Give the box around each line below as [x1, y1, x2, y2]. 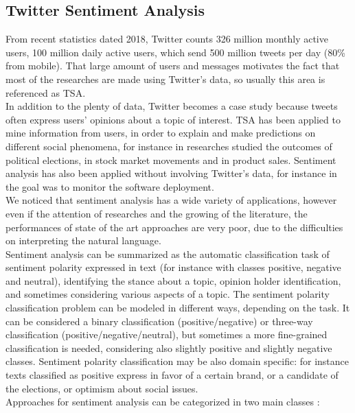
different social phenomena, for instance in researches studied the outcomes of [5, 139, 332, 153]
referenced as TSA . [5, 85, 86, 99]
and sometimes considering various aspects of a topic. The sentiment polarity [5, 287, 330, 301]
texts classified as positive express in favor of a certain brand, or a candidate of [5, 368, 339, 382]
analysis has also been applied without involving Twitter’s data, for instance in [5, 166, 337, 180]
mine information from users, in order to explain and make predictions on [5, 126, 316, 140]
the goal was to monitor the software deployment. [5, 179, 214, 193]
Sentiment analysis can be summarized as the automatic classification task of [5, 246, 330, 261]
